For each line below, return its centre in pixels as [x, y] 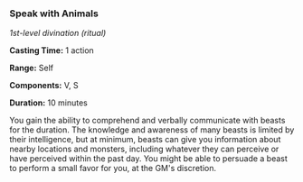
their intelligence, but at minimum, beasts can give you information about [145, 140]
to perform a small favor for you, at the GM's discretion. [113, 168]
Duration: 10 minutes [48, 103]
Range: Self [32, 68]
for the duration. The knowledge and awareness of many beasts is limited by [152, 130]
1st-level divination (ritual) [58, 33]
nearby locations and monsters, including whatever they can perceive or [144, 149]
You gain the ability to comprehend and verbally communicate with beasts [147, 121]
